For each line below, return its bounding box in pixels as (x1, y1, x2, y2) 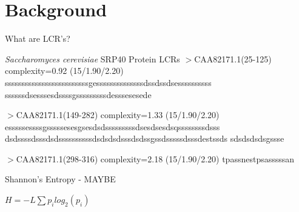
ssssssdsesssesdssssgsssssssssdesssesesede (5, 88, 152, 101)
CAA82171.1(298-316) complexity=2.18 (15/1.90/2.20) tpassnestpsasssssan (16, 152, 295, 165)
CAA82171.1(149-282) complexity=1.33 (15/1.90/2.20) (16, 108, 220, 121)
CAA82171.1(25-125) (194, 52, 272, 65)
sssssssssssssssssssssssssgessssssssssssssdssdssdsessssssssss (5, 76, 212, 88)
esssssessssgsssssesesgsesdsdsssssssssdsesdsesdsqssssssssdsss (5, 120, 220, 133)
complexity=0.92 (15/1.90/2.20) (5, 64, 124, 77)
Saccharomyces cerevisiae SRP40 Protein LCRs (5, 52, 180, 65)
